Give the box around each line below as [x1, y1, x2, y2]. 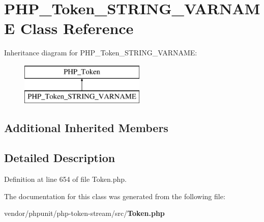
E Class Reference [4, 18, 134, 39]
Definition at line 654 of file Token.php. [4, 174, 127, 184]
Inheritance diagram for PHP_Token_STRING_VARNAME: [4, 47, 197, 58]
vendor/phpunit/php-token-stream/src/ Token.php [4, 208, 165, 218]
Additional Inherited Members [4, 120, 168, 136]
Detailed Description [4, 150, 115, 166]
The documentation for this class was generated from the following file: [4, 191, 225, 201]
